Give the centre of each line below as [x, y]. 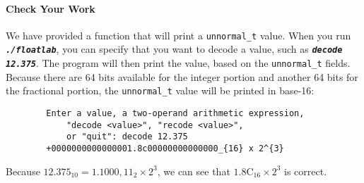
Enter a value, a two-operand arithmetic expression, [175, 114]
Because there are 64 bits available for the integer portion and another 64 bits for [182, 76]
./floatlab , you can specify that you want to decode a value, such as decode [174, 49]
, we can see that [194, 171]
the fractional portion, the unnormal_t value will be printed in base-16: [160, 90]
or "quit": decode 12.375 [127, 137]
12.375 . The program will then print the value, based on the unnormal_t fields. [178, 63]
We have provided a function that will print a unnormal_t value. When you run [178, 35]
